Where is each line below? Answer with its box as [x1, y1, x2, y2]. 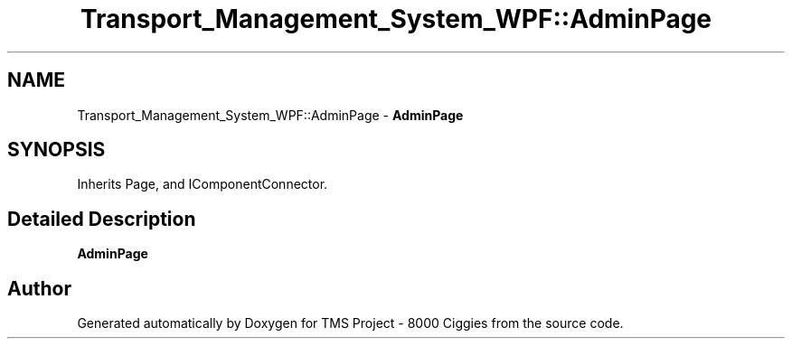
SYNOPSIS [7, 138, 106, 162]
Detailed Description [7, 207, 196, 230]
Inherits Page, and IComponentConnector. [77, 176, 328, 192]
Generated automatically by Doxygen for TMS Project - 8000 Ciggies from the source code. [77, 315, 624, 332]
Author [7, 276, 71, 300]
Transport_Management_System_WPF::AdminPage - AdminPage [77, 107, 464, 123]
